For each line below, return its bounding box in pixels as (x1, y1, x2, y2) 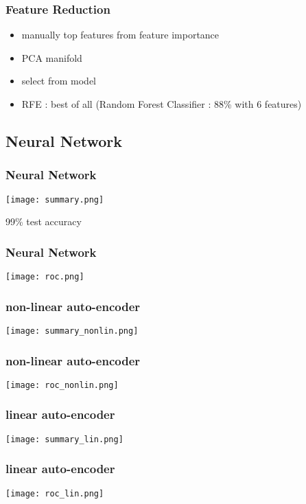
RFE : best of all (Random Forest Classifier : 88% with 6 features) (21, 97, 302, 111)
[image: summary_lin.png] (5, 434, 123, 444)
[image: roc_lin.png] (5, 488, 104, 499)
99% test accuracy (5, 214, 82, 229)
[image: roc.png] (5, 272, 84, 282)
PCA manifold (21, 50, 82, 65)
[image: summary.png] (5, 194, 104, 205)
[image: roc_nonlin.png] (5, 380, 119, 390)
